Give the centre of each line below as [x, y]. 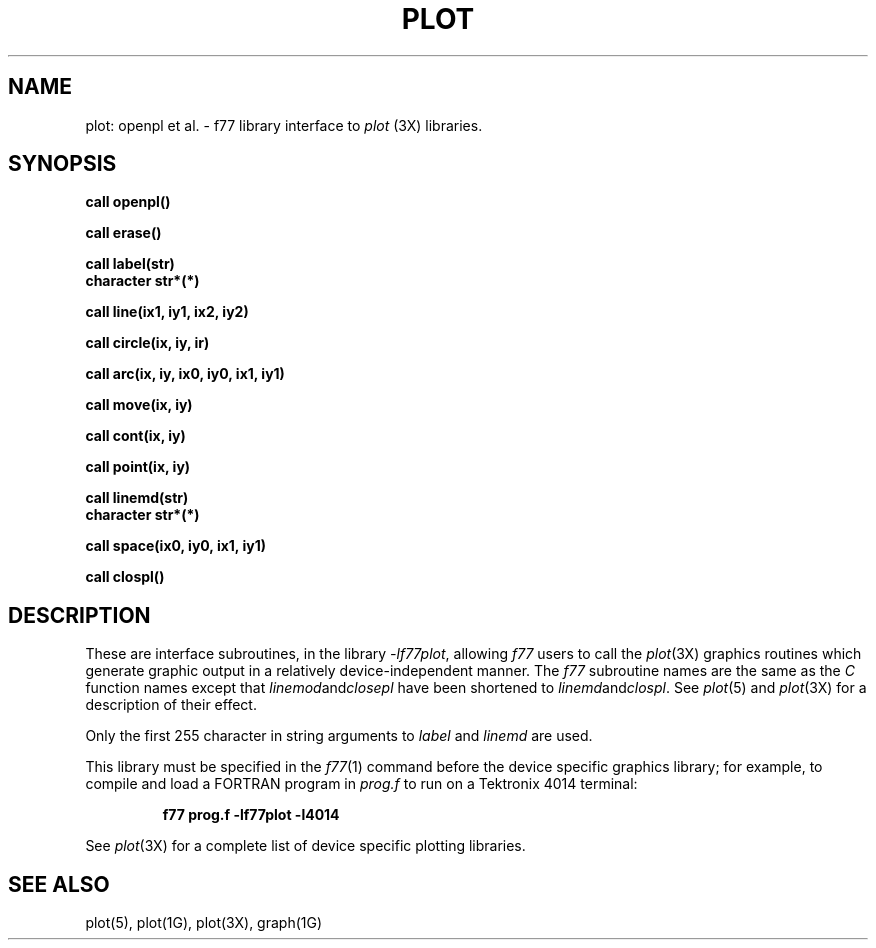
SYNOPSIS [62, 164]
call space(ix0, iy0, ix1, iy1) [175, 546]
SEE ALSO [59, 884]
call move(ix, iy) [139, 405]
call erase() [123, 233]
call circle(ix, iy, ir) [147, 343]
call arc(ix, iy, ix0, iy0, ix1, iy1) [185, 374]
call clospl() [125, 577]
